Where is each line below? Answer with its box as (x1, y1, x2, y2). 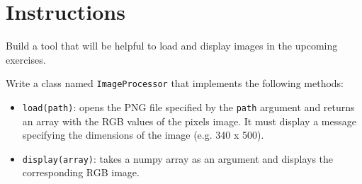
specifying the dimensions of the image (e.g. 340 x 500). (22, 127, 264, 142)
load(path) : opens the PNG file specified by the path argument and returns (22, 99, 355, 114)
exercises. (6, 52, 46, 67)
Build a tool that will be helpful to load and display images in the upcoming (6, 38, 338, 53)
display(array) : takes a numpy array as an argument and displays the (22, 151, 334, 166)
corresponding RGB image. (22, 165, 140, 180)
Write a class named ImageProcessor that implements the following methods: (6, 76, 344, 91)
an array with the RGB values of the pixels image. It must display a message (22, 113, 356, 128)
